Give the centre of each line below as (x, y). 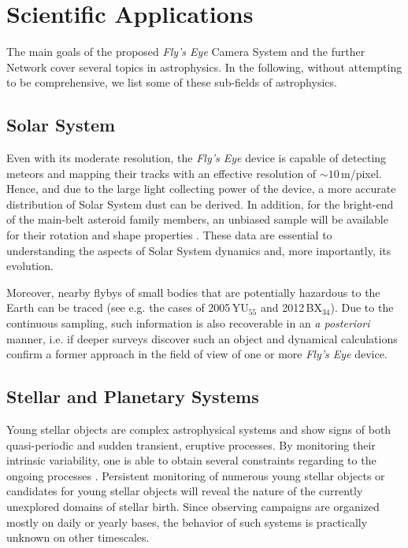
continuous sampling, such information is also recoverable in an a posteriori (188, 323)
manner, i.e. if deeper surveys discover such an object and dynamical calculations (202, 338)
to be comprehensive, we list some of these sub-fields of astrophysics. (172, 82)
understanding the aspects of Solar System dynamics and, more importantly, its (199, 250)
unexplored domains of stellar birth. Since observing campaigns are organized (193, 506)
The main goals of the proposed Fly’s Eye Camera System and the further (186, 52)
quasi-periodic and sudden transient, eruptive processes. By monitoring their (191, 444)
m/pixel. (361, 173)
